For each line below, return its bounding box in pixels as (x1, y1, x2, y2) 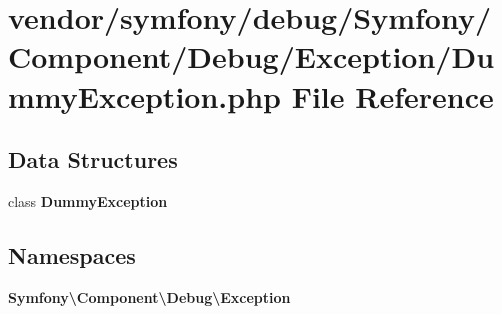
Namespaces (8, 239, 136, 270)
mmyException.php (8, 75, 281, 116)
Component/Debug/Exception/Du (8, 36, 495, 77)
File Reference (291, 75, 494, 116)
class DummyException (8, 190, 168, 211)
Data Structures (8, 144, 178, 175)
